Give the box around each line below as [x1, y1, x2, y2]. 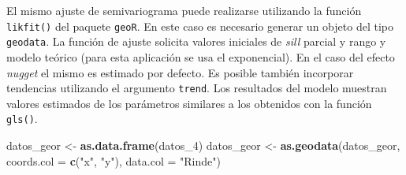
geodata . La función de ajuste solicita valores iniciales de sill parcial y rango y [6, 33, 386, 50]
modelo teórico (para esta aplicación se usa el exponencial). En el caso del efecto [6, 48, 395, 65]
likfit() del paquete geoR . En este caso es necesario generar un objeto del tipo [6, 17, 393, 34]
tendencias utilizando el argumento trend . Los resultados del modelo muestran [6, 80, 387, 96]
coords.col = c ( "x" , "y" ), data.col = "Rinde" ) [6, 152, 221, 169]
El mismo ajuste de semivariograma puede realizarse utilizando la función [6, 2, 362, 18]
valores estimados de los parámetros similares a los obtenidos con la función [6, 95, 372, 111]
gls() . [6, 110, 38, 127]
